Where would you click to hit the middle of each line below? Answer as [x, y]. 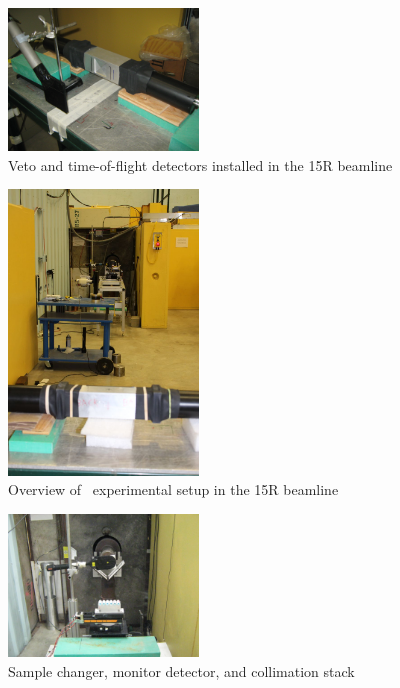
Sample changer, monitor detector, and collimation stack [181, 670]
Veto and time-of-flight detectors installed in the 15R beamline [200, 164]
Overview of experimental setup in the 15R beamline [173, 489]
